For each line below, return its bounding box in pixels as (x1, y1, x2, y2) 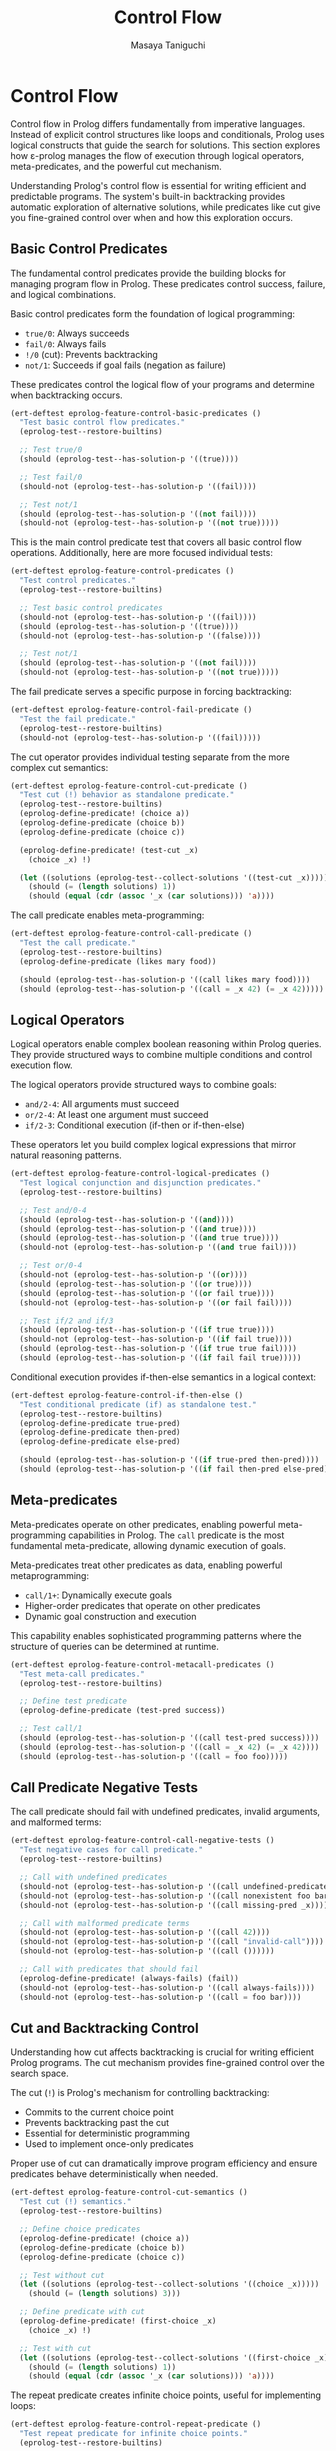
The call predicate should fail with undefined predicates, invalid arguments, (10, 1806, 321, 1818)
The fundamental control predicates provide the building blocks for (10, 267, 287, 279)
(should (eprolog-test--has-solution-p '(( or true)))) (19, 1279, 253, 1289)
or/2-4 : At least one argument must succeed (24, 1109, 209, 1121)
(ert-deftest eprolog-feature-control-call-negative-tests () (10, 1836, 275, 1846)
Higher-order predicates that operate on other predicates (24, 1599, 261, 1611)
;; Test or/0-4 (19, 1261, 83, 1271)
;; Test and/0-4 (19, 1205, 87, 1215)
